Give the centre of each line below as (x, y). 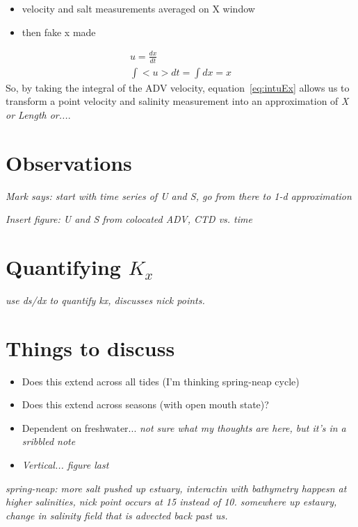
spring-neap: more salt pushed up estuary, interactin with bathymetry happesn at (176, 488)
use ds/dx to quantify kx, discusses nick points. (105, 300)
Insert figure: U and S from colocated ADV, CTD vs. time (129, 219)
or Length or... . (38, 114)
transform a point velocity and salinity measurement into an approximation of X (177, 101)
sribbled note (49, 441)
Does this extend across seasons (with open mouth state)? (145, 404)
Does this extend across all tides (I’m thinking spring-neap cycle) (161, 381)
